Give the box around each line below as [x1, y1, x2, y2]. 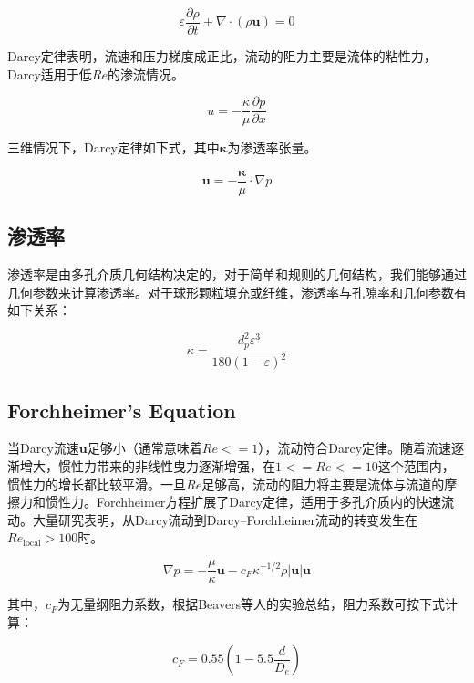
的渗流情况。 [107, 64, 184, 83]
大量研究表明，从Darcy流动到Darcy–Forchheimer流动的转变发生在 [32, 510, 417, 529]
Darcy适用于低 [7, 64, 92, 83]
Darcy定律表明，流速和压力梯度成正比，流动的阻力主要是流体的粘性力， [7, 47, 437, 66]
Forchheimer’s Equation [7, 395, 236, 424]
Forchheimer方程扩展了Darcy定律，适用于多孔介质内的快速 [96, 492, 442, 511]
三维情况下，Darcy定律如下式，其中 [7, 138, 220, 157]
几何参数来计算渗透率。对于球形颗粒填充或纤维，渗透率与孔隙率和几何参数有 [7, 282, 467, 301]
